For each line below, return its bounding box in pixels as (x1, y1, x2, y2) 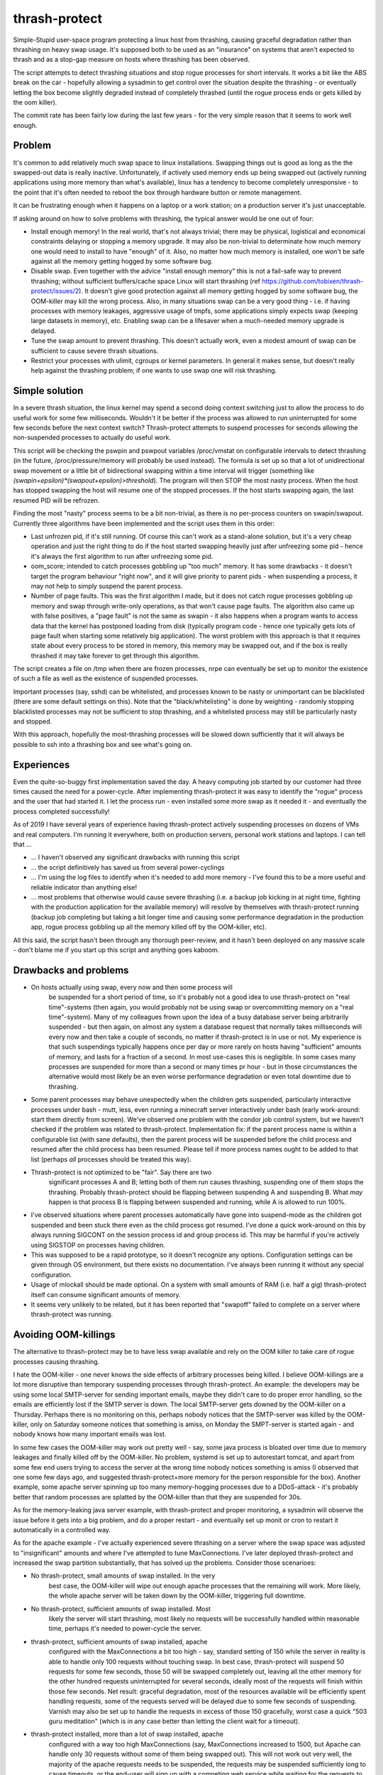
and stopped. (13, 717, 52, 726)
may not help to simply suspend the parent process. (30, 581, 183, 590)
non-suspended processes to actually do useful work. (13, 433, 172, 442)
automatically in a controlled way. (13, 1525, 111, 1534)
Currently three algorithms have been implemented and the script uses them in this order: (13, 519, 275, 528)
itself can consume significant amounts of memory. (30, 1290, 181, 1299)
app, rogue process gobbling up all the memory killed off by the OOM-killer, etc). (30, 923, 267, 932)
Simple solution (13, 385, 84, 397)
